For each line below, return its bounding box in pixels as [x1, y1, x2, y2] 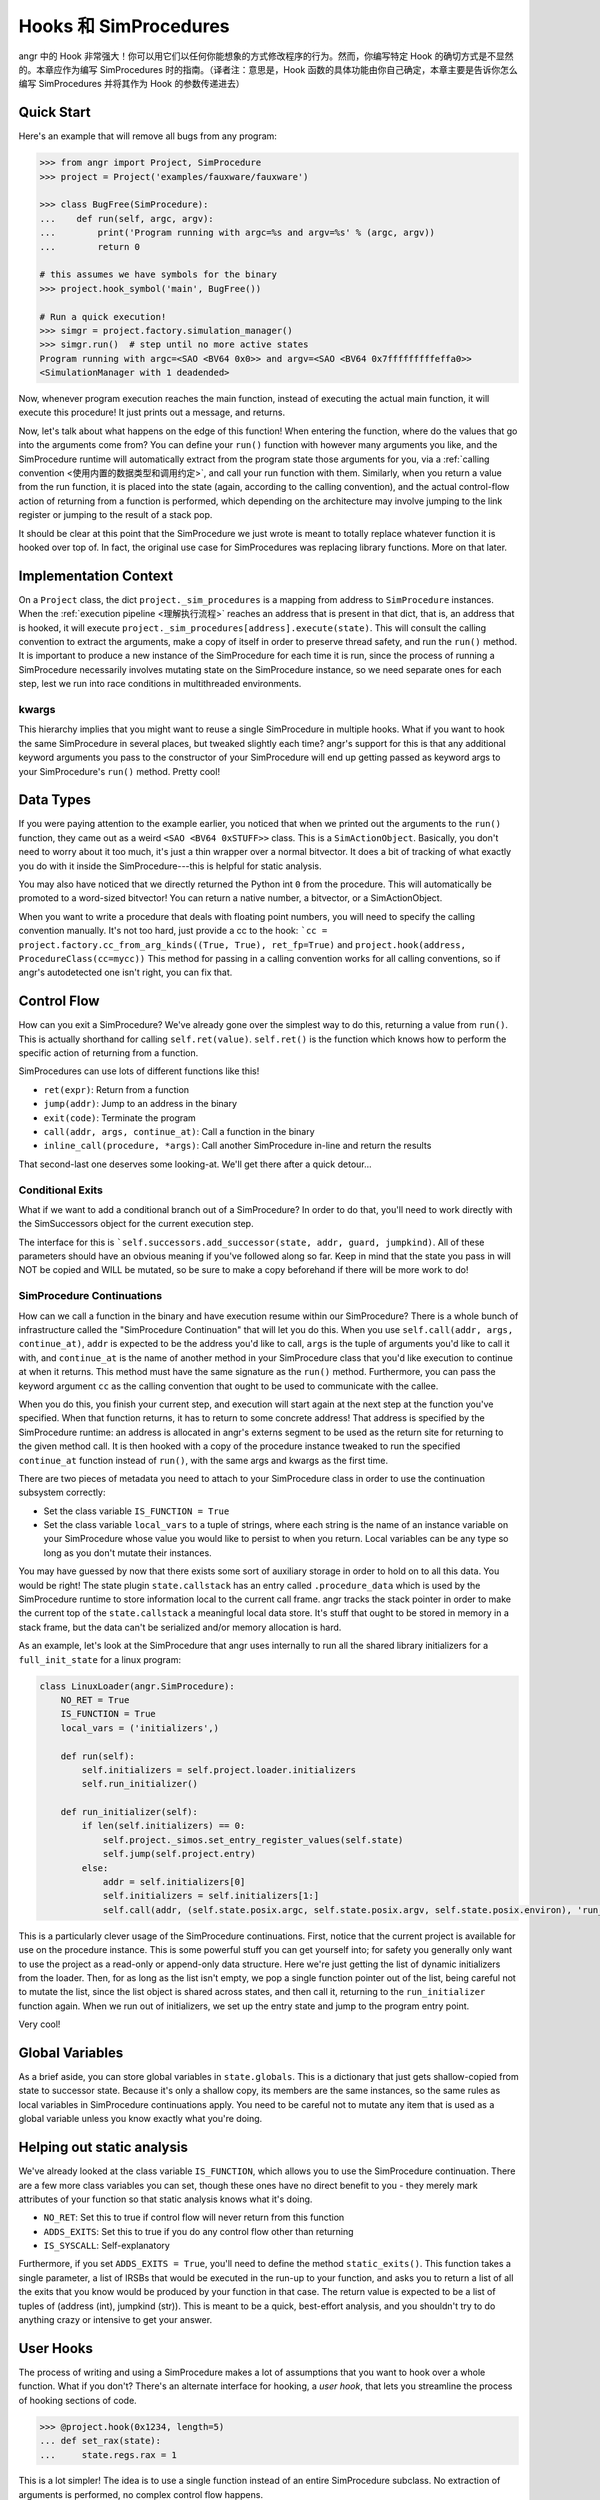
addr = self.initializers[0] [102, 1876, 246, 1888]
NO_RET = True [60, 1694, 130, 1705]
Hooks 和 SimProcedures [18, 15, 230, 37]
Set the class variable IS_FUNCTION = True [43, 1505, 230, 1517]
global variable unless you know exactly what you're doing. [18, 2113, 263, 2125]
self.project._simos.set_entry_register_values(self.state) [102, 1834, 404, 1845]
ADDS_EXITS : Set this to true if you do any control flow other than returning [43, 2225, 354, 2237]
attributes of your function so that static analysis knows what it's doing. [18, 2193, 313, 2205]
